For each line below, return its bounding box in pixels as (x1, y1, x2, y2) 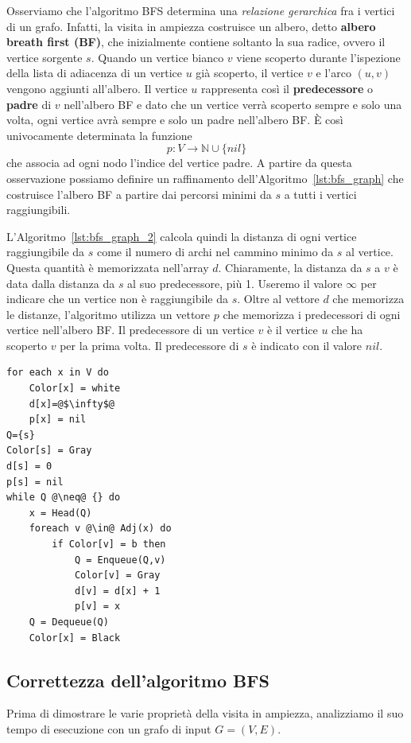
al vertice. (346, 243, 394, 260)
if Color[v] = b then (52, 539, 166, 550)
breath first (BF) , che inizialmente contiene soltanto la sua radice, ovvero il (6, 33, 386, 50)
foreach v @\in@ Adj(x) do (29, 523, 172, 535)
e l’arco (316, 64, 351, 81)
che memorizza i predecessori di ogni (223, 305, 401, 322)
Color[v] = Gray (74, 570, 161, 582)
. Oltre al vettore (237, 290, 320, 307)
